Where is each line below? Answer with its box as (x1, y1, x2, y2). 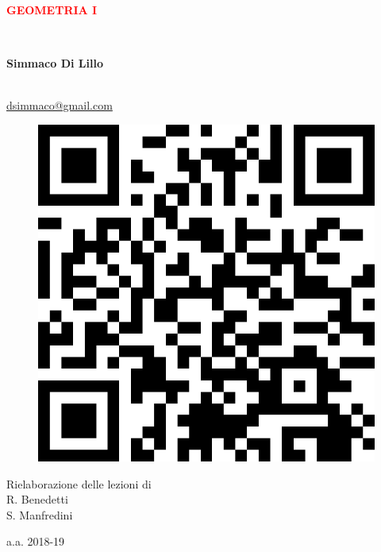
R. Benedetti (6, 491, 68, 508)
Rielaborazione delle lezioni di (6, 475, 152, 492)
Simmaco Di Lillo (6, 55, 103, 71)
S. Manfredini (6, 506, 73, 523)
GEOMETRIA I (6, 2, 98, 17)
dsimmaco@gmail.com (6, 97, 113, 114)
